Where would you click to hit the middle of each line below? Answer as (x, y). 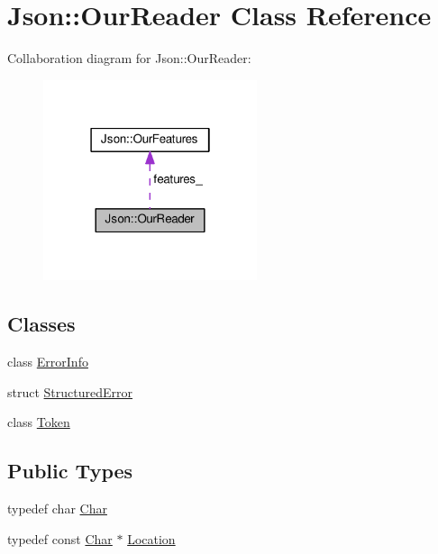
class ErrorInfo (48, 362)
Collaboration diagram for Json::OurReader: (129, 58)
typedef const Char (60, 538)
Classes (41, 324)
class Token (39, 422)
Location (151, 538)
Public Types (70, 471)
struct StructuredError (70, 391)
